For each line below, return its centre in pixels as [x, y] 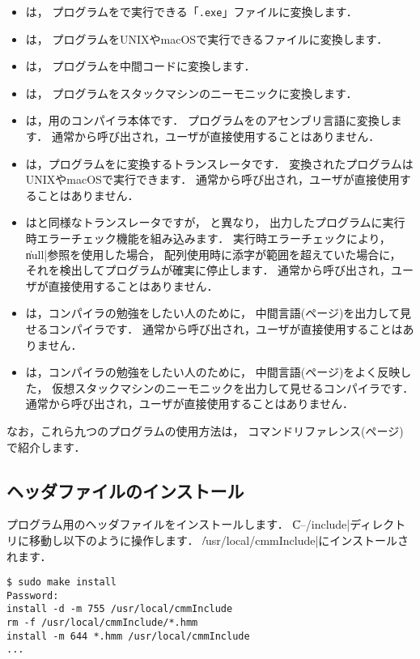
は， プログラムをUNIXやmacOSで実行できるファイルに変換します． [207, 38]
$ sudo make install [62, 582]
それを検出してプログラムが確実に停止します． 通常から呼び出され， [208, 270]
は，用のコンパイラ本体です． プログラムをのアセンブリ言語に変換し [208, 120]
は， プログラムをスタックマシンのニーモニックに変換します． [191, 93]
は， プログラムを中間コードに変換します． [140, 66]
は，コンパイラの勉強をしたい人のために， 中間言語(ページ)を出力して [212, 313]
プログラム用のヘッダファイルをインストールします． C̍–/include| [178, 524]
